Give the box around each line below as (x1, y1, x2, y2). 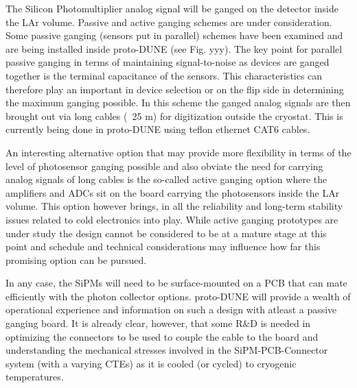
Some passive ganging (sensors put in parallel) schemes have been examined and (5, 28, 343, 43)
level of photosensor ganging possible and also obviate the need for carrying (5, 158, 323, 173)
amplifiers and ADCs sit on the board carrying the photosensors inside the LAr (5, 185, 340, 199)
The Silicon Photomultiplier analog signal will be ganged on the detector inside (5, 1, 339, 15)
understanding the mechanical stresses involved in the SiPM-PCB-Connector (5, 343, 328, 357)
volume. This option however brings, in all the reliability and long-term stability (5, 199, 343, 213)
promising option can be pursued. (5, 252, 147, 267)
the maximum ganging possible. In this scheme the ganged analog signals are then (5, 95, 351, 110)
